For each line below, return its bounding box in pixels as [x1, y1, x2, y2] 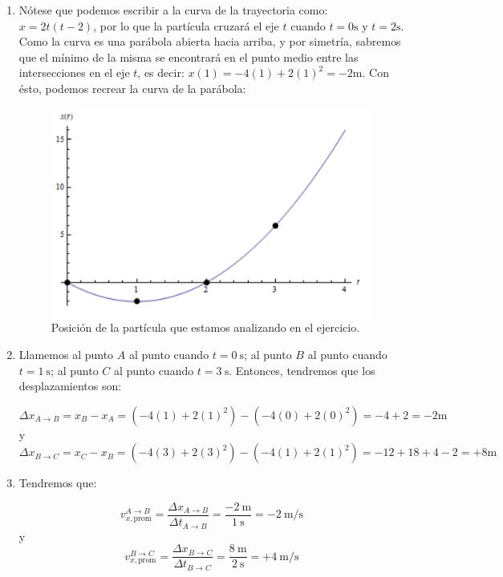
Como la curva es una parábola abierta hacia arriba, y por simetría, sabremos [18, 33, 401, 50]
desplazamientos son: [18, 377, 122, 394]
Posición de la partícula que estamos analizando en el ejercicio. [51, 319, 360, 336]
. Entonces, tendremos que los [229, 361, 375, 378]
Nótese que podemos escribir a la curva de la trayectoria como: [18, 2, 328, 18]
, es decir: [137, 64, 185, 81]
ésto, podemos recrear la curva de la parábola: [18, 79, 246, 96]
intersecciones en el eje [18, 64, 130, 81]
